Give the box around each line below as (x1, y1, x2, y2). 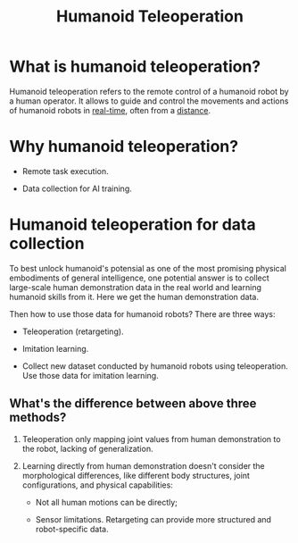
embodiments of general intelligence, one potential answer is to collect (9, 272, 269, 283)
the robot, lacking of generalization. (21, 443, 153, 454)
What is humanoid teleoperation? (9, 56, 261, 77)
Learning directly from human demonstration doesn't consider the (21, 460, 265, 471)
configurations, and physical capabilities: (21, 480, 174, 490)
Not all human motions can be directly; (35, 497, 178, 507)
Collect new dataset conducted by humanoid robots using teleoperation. (21, 360, 288, 372)
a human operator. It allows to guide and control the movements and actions (9, 96, 289, 106)
